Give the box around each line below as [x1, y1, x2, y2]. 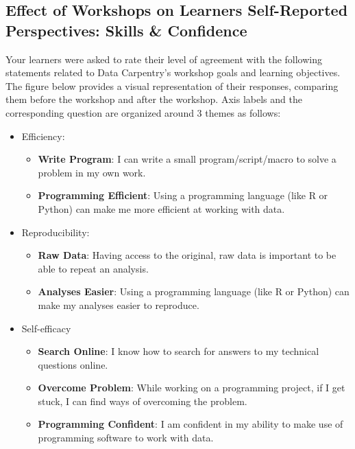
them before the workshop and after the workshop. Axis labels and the [5, 92, 302, 106]
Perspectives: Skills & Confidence [5, 19, 247, 41]
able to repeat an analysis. [38, 261, 149, 275]
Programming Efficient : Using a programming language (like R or [38, 188, 328, 203]
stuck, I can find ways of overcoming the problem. [38, 393, 247, 408]
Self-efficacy [21, 321, 71, 335]
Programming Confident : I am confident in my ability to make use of [38, 417, 343, 431]
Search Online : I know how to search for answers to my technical [38, 344, 319, 358]
